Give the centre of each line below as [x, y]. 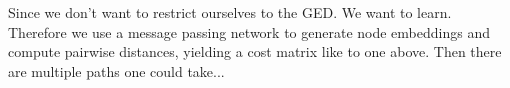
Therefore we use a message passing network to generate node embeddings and [249, 31]
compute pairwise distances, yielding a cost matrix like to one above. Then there [255, 51]
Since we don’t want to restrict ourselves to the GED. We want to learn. [230, 12]
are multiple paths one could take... [116, 70]
